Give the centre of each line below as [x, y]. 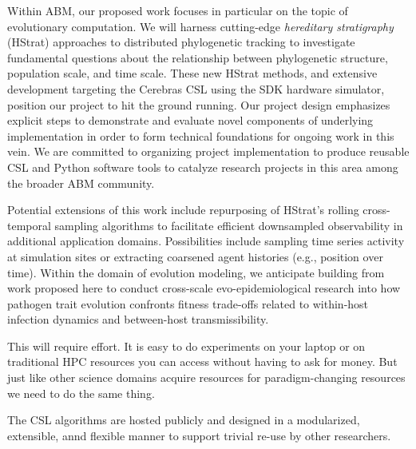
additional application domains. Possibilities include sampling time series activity [206, 241]
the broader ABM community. [81, 183]
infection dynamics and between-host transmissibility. [138, 319]
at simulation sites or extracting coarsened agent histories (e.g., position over [195, 256]
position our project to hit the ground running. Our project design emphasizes [199, 104]
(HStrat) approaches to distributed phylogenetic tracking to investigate [181, 42]
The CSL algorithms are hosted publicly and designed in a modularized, [184, 420]
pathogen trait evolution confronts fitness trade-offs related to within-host [188, 303]
